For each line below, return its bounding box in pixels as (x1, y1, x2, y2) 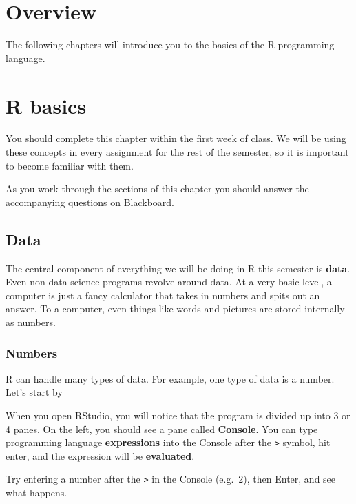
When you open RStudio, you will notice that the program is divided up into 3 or (6, 407, 350, 422)
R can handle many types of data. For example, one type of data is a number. (6, 371, 335, 385)
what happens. (6, 485, 67, 500)
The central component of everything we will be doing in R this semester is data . (6, 261, 350, 275)
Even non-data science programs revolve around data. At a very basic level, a (6, 274, 332, 289)
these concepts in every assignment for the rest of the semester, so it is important (6, 145, 349, 159)
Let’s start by (6, 385, 63, 399)
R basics (6, 91, 87, 119)
